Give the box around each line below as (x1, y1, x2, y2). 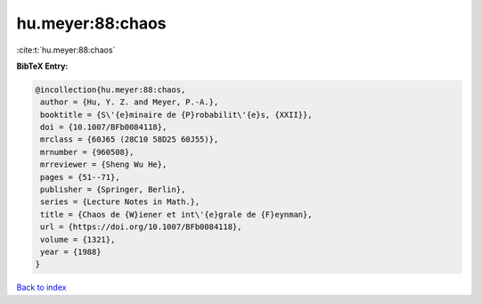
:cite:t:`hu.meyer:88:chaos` (16, 45, 116, 55)
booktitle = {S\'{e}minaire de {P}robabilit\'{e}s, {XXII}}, (40, 110, 313, 119)
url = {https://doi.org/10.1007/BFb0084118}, (40, 222, 242, 232)
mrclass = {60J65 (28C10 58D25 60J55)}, (40, 135, 219, 144)
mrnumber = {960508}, (40, 147, 135, 157)
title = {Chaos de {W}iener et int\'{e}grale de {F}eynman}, (40, 210, 313, 219)
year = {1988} (40, 247, 102, 257)
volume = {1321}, (40, 234, 116, 244)
